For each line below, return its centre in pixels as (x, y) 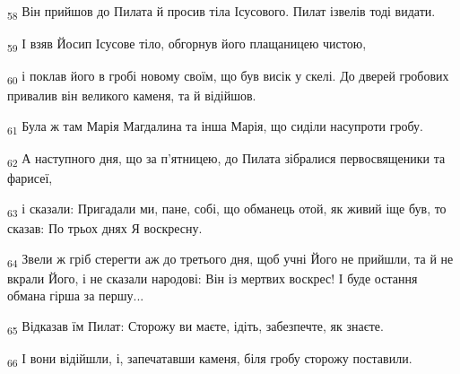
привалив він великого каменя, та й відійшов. (132, 96)
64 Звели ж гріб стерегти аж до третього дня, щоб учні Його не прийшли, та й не (230, 259)
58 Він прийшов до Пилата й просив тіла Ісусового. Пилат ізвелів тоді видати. (221, 12)
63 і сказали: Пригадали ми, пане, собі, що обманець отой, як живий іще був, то (227, 209)
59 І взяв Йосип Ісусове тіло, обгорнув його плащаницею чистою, (187, 44)
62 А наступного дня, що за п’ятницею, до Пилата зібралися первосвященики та (226, 159)
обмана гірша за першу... (76, 296)
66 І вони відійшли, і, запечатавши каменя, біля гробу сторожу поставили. (210, 359)
